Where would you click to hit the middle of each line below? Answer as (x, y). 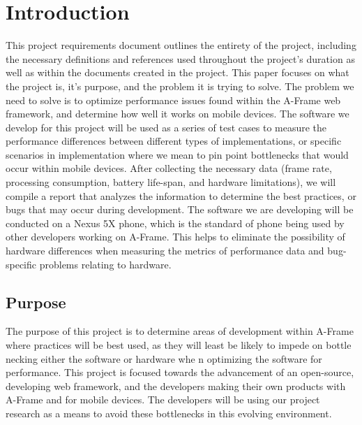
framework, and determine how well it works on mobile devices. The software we (178, 114)
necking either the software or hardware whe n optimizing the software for (164, 358)
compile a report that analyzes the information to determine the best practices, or (181, 195)
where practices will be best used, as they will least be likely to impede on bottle (179, 345)
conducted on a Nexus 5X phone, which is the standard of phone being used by (175, 223)
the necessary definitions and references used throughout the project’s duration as (180, 58)
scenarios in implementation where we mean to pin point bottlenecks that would (177, 154)
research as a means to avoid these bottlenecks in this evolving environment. (169, 413)
